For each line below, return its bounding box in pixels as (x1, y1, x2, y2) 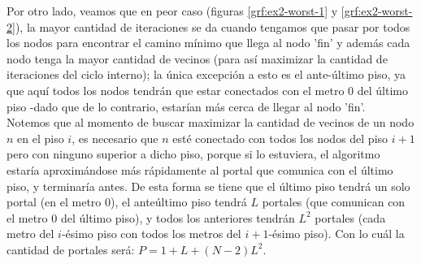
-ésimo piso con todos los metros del (61, 225, 241, 242)
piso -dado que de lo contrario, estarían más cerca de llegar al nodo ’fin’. (7, 97, 366, 115)
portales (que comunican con (262, 193, 406, 210)
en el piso (17, 129, 64, 146)
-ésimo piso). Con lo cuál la (268, 225, 405, 242)
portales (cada (315, 209, 386, 226)
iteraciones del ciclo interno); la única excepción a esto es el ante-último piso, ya (7, 66, 406, 83)
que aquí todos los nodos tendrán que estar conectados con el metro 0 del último (7, 81, 408, 98)
